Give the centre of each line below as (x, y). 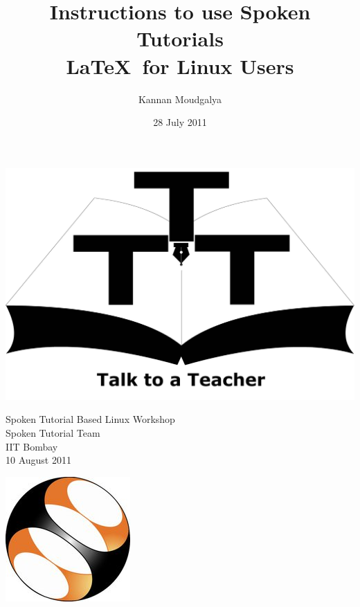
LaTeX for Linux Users (180, 65)
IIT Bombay (32, 446)
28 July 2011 (180, 122)
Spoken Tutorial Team (53, 433)
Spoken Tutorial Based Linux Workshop (90, 419)
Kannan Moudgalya (180, 99)
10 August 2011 (38, 460)
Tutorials (180, 38)
